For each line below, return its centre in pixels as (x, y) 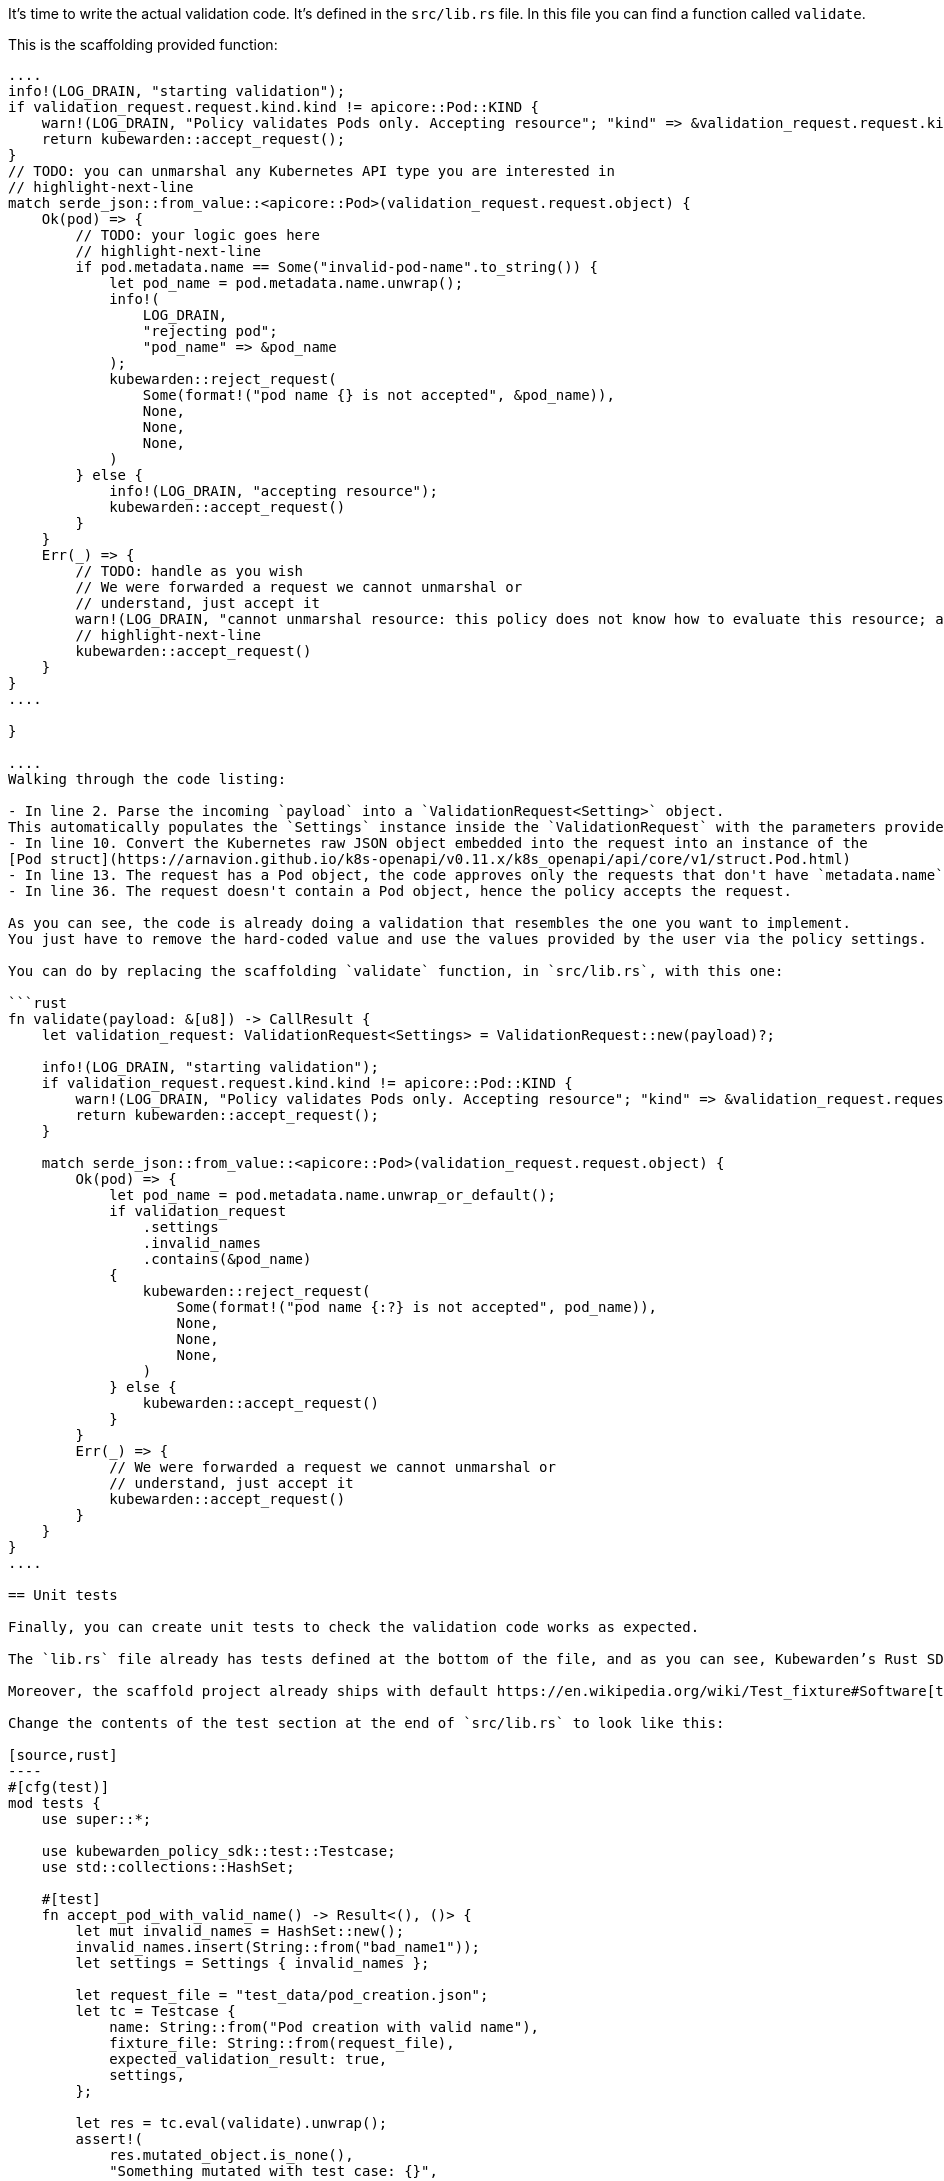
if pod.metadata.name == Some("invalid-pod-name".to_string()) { (337, 267)
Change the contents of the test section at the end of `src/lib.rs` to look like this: (366, 1723)
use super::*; (96, 1819)
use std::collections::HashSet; (168, 1867)
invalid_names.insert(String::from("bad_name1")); (278, 1947)
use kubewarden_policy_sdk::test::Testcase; (218, 1851)
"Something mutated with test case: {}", (273, 2171)
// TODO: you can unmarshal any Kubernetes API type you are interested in (311, 171)
